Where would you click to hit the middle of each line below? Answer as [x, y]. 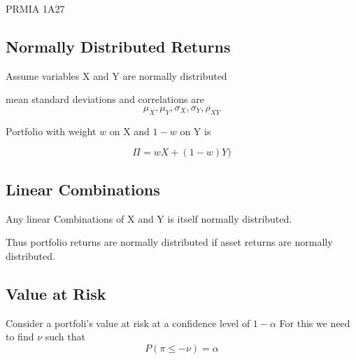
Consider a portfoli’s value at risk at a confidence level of [128, 323]
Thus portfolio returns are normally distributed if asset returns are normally [169, 242]
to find [20, 337]
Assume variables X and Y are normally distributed [116, 75]
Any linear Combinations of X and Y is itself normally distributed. [149, 218]
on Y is [195, 131]
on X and [129, 131]
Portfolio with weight [51, 131]
